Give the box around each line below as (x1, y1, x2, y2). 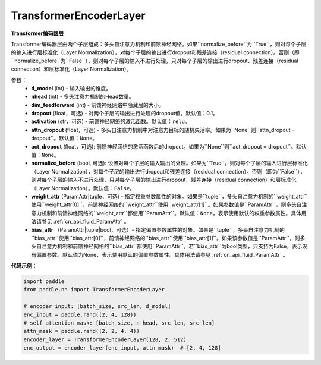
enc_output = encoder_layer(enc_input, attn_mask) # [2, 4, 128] (23, 345, 221, 351)
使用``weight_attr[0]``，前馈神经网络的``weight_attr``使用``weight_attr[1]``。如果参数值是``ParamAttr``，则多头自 (31, 201, 302, 208)
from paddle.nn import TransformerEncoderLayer (23, 286, 165, 293)
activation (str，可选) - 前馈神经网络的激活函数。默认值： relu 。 (31, 118, 190, 125)
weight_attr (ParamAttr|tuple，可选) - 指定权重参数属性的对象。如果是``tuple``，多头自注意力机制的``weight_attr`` (31, 193, 308, 200)
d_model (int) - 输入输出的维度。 (31, 84, 112, 92)
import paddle (23, 278, 65, 285)
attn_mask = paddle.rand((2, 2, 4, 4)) (23, 328, 140, 335)
